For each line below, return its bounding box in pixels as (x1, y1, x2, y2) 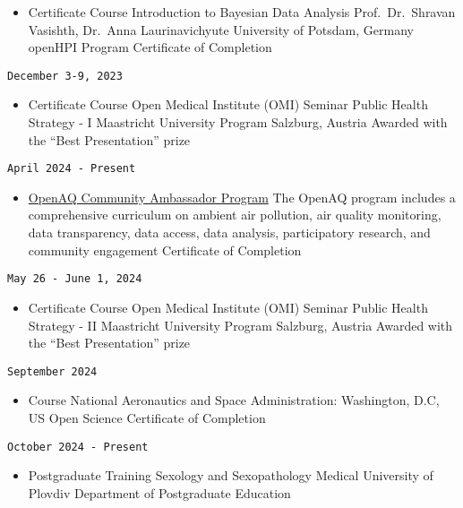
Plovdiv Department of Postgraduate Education (28, 483, 291, 502)
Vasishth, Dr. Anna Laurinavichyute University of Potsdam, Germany (28, 20, 414, 39)
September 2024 (7, 365, 98, 378)
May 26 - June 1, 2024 (7, 272, 142, 286)
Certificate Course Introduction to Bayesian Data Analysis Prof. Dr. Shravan (28, 3, 456, 21)
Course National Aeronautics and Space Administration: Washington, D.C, (28, 391, 440, 409)
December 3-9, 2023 (7, 69, 123, 82)
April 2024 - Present (7, 162, 136, 176)
